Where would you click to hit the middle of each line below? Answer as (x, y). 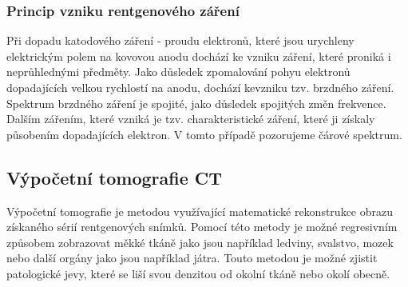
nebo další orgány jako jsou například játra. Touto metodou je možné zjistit (192, 258)
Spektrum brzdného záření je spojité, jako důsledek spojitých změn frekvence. (196, 103)
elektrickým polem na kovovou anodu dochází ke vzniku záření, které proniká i (199, 56)
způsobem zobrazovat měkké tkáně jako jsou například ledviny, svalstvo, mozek (200, 242)
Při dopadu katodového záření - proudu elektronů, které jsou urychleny (180, 40)
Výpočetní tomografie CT (115, 177)
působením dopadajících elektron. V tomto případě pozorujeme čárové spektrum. (204, 134)
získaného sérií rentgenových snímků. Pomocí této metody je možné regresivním (202, 227)
